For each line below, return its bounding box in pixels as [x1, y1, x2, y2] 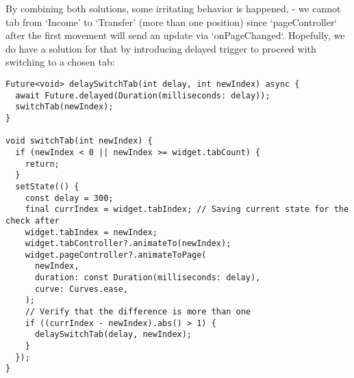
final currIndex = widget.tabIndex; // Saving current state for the [25, 204, 349, 215]
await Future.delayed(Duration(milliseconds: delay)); [15, 90, 270, 100]
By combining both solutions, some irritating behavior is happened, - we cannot [5, 1, 341, 15]
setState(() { [15, 181, 79, 191]
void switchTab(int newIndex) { [5, 136, 153, 146]
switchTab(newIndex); [15, 102, 114, 112]
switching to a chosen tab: [5, 55, 115, 69]
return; [25, 159, 60, 169]
